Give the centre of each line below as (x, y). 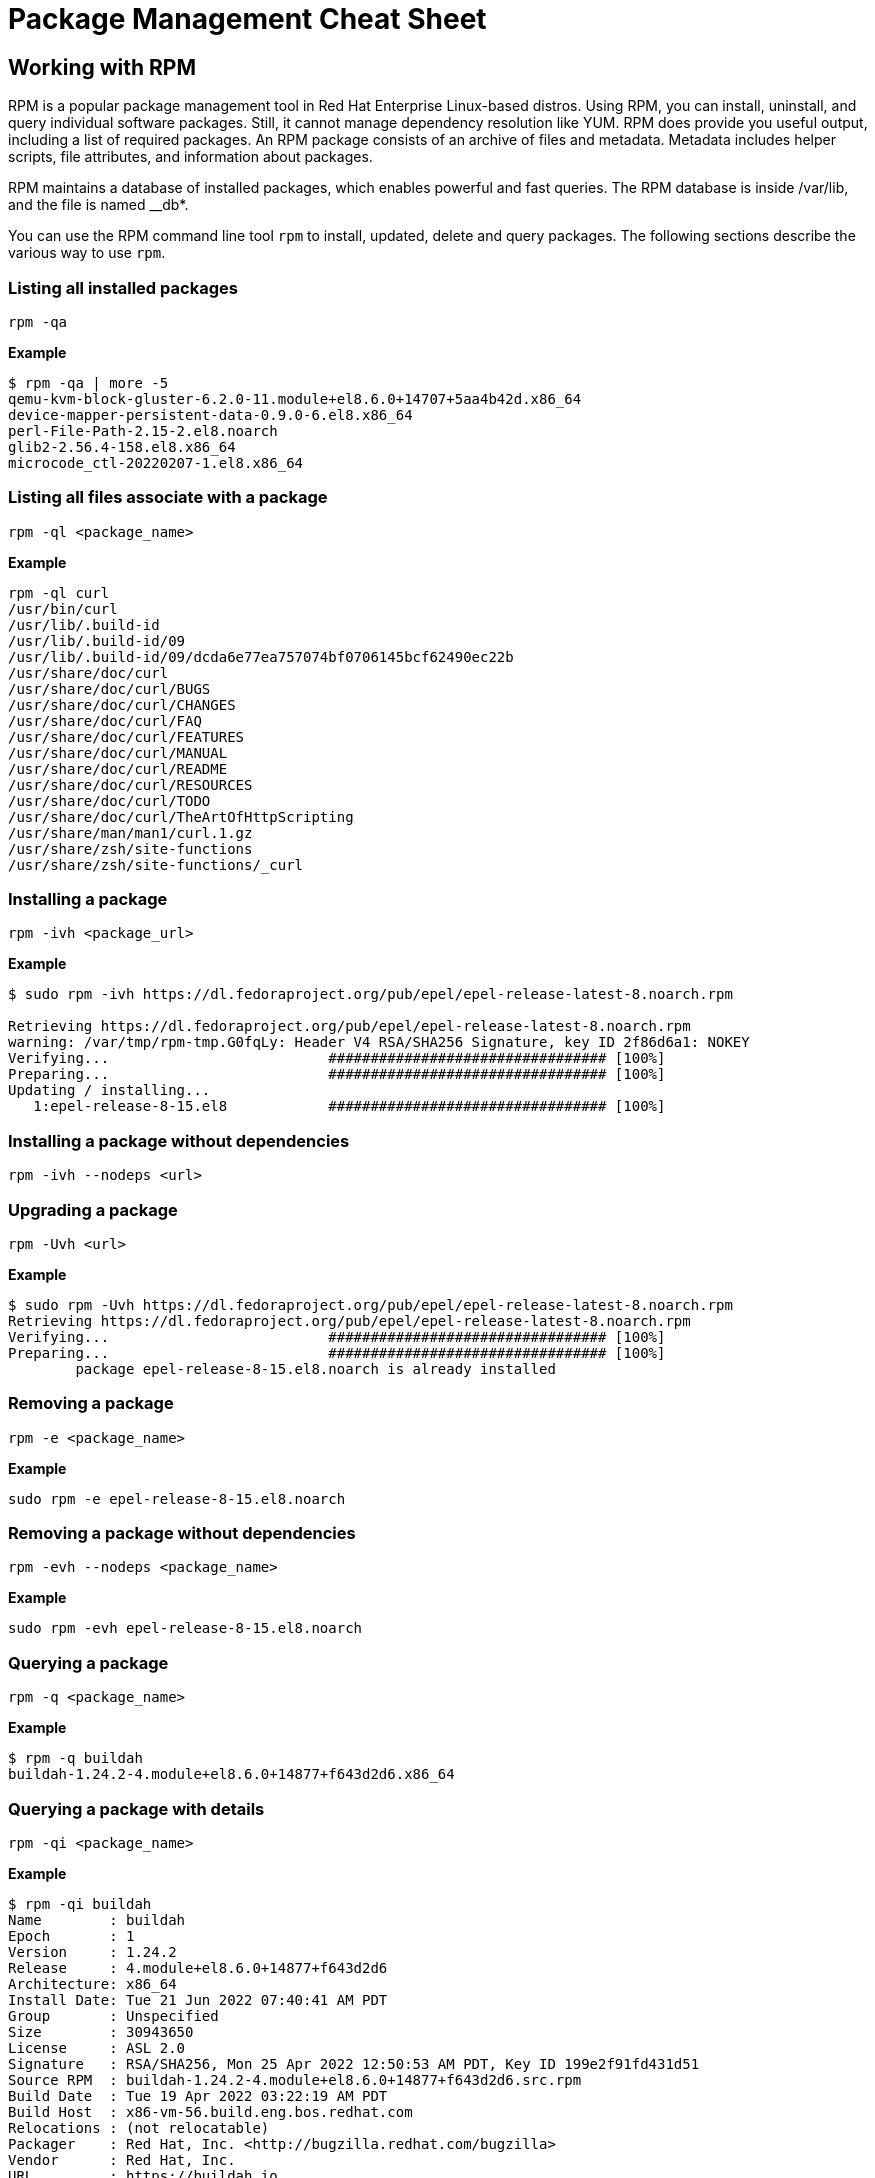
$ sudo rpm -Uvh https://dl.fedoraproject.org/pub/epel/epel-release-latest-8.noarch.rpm (370, 1304)
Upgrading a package (93, 1209)
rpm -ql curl (59, 592)
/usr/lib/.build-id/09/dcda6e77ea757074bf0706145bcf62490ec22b (261, 656)
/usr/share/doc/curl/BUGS (109, 688)
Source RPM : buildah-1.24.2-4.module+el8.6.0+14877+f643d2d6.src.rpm (295, 2079)
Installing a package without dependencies (179, 1140)
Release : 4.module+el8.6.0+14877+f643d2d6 (198, 1967)
